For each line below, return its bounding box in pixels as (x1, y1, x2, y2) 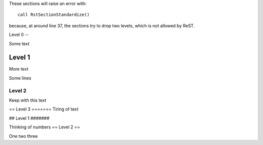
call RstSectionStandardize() (18, 12, 90, 18)
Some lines (9, 75, 32, 81)
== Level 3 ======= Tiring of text (9, 106, 79, 112)
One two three (9, 133, 38, 139)
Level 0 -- (9, 32, 29, 37)
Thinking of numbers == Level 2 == (9, 124, 80, 130)
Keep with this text (9, 97, 46, 103)
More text (9, 66, 29, 72)
